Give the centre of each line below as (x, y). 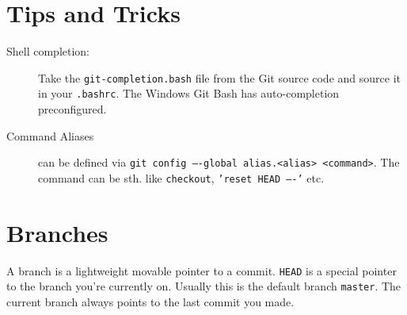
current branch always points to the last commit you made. (150, 301)
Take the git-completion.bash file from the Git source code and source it (219, 77)
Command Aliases (50, 135)
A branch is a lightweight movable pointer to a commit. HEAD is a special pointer (202, 270)
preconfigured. (72, 109)
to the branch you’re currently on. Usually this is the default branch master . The (204, 286)
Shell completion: (48, 51)
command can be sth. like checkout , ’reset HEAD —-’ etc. (181, 177)
